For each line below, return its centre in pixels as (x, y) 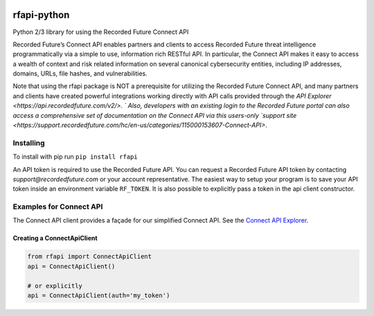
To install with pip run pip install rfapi (75, 157)
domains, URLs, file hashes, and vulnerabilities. (80, 73)
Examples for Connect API (58, 207)
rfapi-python (41, 15)
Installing (29, 143)
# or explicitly (55, 286)
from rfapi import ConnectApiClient (90, 257)
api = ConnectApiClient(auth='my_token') (99, 296)
